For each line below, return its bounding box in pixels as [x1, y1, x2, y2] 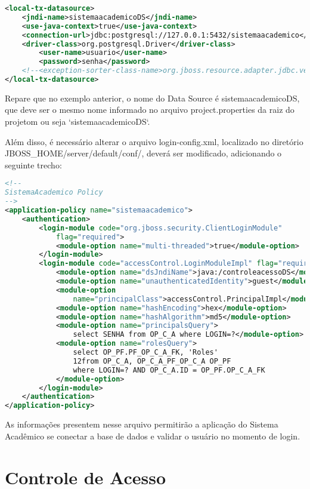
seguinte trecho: [5, 158, 62, 171]
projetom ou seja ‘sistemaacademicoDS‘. [5, 115, 150, 128]
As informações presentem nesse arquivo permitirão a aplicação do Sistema [5, 418, 278, 430]
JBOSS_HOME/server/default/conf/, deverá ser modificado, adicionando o [5, 147, 282, 159]
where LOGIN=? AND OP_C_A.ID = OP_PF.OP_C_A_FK [73, 365, 265, 374]
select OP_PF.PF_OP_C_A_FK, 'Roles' [73, 348, 218, 357]
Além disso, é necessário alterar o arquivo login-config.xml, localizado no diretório [5, 135, 303, 147]
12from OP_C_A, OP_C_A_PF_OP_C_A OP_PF [73, 356, 231, 365]
